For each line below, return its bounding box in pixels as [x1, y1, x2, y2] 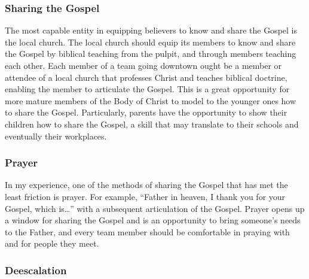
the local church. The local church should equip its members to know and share [5, 35, 296, 48]
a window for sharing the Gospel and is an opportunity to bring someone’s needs [5, 214, 301, 226]
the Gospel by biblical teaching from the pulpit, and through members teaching [5, 47, 296, 60]
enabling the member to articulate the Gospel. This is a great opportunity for [5, 83, 290, 95]
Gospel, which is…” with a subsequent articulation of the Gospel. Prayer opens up [5, 202, 305, 214]
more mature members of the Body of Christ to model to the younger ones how [5, 94, 296, 107]
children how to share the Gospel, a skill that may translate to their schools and [5, 117, 299, 130]
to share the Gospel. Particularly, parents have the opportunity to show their [5, 106, 287, 119]
